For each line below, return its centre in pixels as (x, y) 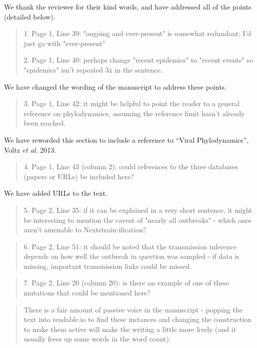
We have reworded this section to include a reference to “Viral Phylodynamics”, (126, 139)
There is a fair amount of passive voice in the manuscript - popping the (133, 309)
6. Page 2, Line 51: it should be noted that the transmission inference (130, 246)
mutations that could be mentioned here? (87, 293)
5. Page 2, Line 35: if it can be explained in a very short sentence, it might (138, 210)
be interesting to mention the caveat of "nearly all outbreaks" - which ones (137, 220)
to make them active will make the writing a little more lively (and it (130, 329)
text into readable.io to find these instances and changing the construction (137, 319)
